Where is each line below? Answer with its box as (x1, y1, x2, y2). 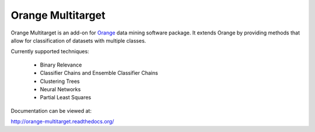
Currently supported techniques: (10, 48, 90, 55)
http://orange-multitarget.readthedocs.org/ (10, 118, 114, 125)
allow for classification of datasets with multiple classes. (10, 37, 146, 44)
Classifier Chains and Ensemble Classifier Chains (40, 70, 159, 77)
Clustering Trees (40, 78, 80, 85)
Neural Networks (40, 85, 81, 93)
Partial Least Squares (40, 94, 92, 101)
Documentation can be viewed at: (10, 107, 92, 114)
